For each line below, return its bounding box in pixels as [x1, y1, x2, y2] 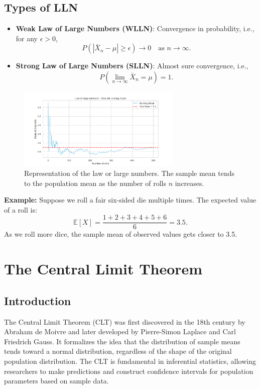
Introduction [4, 293, 71, 308]
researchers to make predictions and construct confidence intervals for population [4, 365, 253, 376]
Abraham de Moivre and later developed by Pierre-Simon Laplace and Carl [4, 326, 236, 337]
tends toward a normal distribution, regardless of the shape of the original [4, 346, 232, 356]
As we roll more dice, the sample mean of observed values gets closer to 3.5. [4, 229, 237, 239]
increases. [175, 177, 204, 188]
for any [16, 33, 38, 43]
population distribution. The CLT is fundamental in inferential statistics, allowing [4, 355, 256, 366]
